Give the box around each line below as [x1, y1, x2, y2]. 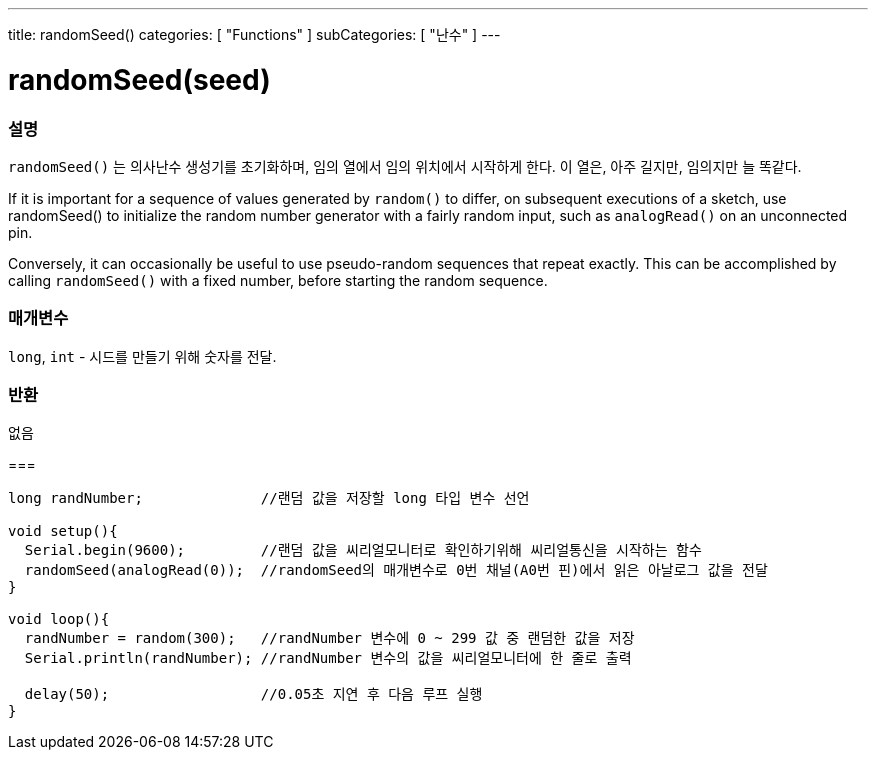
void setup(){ [8, 523, 118, 540]
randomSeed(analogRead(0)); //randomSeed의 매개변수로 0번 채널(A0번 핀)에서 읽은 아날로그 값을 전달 [24, 562, 768, 579]
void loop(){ [8, 611, 110, 628]
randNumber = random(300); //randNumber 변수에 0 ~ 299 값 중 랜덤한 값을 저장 [24, 630, 635, 647]
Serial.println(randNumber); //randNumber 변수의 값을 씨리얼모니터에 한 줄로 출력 [24, 650, 632, 667]
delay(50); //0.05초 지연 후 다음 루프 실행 [24, 686, 483, 703]
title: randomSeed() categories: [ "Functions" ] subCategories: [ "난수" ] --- [8, 26, 501, 43]
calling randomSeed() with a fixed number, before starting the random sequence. [8, 271, 548, 289]
